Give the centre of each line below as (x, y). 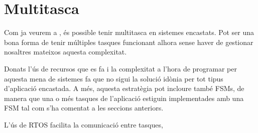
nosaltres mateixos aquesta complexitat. (66, 52)
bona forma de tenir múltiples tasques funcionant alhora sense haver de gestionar (129, 42)
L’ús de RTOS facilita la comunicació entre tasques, (84, 124)
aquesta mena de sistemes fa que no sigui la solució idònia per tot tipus (114, 78)
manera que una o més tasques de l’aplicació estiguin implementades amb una (124, 98)
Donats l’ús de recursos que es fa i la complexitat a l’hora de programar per (121, 68)
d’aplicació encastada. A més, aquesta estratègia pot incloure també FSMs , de (124, 88)
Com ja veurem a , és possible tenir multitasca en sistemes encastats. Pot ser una (129, 32)
